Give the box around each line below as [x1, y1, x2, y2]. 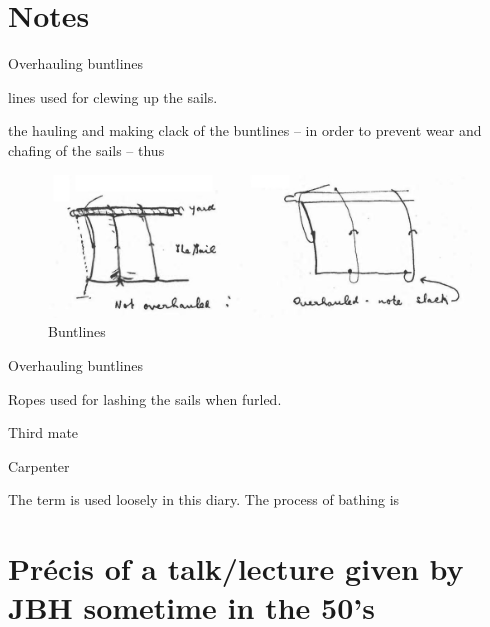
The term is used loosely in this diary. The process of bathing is [8, 489, 400, 510]
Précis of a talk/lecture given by [8, 548, 464, 589]
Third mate [8, 422, 79, 443]
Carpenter [8, 455, 70, 476]
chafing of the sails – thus [8, 139, 165, 160]
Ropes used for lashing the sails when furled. [8, 388, 282, 409]
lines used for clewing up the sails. [8, 86, 218, 107]
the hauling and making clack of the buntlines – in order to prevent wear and [8, 120, 482, 141]
